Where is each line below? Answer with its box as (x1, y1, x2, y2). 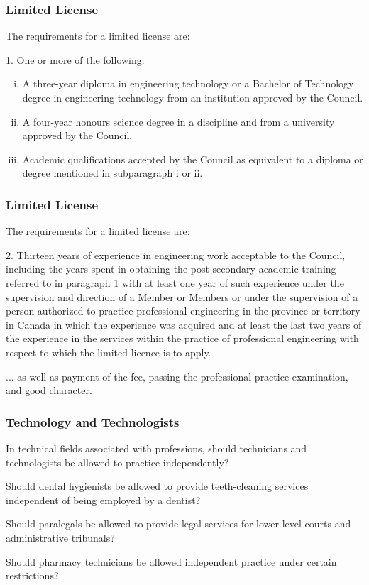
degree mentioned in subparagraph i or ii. (22, 165, 203, 180)
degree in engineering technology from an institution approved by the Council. (22, 90, 363, 104)
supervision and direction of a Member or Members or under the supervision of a (6, 289, 358, 304)
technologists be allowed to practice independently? (6, 454, 229, 469)
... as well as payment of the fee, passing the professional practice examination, (6, 368, 348, 383)
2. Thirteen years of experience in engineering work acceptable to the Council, (6, 247, 346, 262)
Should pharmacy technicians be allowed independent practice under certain (6, 554, 337, 569)
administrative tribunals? (6, 530, 115, 545)
